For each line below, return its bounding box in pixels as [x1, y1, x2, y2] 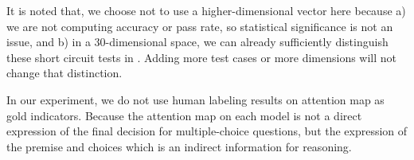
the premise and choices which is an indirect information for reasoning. [6, 138, 352, 154]
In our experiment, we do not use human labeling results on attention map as [6, 91, 385, 107]
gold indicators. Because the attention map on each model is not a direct [6, 107, 362, 123]
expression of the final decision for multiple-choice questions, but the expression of [6, 123, 408, 139]
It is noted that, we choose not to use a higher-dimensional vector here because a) [6, 2, 406, 18]
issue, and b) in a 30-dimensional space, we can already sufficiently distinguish [6, 33, 389, 50]
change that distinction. [6, 64, 123, 81]
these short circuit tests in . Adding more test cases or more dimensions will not [6, 49, 397, 65]
